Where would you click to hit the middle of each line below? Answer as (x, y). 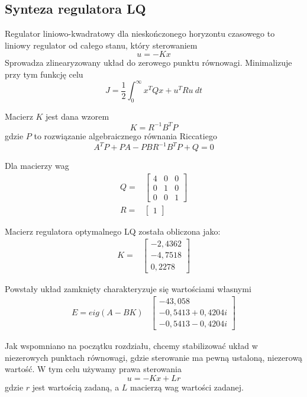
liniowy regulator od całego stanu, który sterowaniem (101, 45)
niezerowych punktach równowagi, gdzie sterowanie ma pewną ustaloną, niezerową (154, 357)
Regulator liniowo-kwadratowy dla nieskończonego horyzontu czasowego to (140, 33)
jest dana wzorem (77, 116)
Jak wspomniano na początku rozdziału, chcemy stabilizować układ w (131, 346)
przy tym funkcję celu (44, 74)
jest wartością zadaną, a (76, 387)
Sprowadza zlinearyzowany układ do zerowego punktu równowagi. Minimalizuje (148, 63)
